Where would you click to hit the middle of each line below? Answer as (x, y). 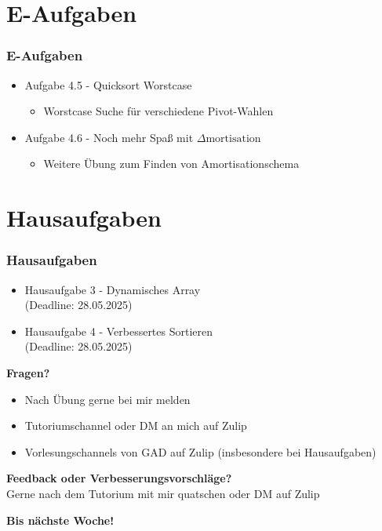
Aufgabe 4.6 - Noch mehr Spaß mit (109, 137)
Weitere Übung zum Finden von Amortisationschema (171, 164)
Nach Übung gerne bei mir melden (107, 399)
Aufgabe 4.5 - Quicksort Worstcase (108, 84)
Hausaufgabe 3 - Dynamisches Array (113, 289)
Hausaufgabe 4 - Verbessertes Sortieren (119, 331)
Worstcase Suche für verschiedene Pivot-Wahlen (158, 111)
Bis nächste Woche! (60, 520)
